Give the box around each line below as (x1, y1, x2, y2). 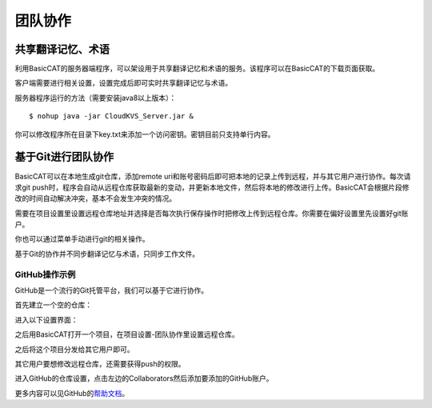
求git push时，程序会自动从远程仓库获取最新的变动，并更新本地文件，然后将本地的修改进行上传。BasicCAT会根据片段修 (14, 182, 410, 192)
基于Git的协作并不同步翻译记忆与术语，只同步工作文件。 (14, 249, 200, 258)
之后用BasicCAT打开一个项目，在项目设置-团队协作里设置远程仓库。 (14, 330, 239, 339)
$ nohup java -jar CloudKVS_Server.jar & (29, 112, 194, 121)
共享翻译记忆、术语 (14, 42, 110, 56)
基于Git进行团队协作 (14, 150, 114, 164)
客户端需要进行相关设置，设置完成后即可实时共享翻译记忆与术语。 (14, 78, 232, 88)
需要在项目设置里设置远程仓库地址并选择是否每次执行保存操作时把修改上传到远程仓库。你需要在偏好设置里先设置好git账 (14, 208, 409, 218)
